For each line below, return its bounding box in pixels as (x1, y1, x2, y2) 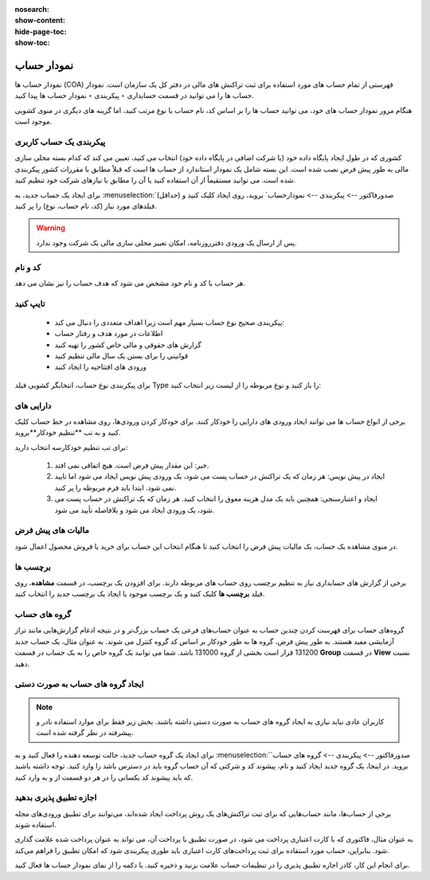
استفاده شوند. (14, 820, 57, 830)
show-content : (14, 16, 65, 25)
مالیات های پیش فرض (14, 525, 90, 536)
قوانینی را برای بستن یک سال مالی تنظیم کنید (54, 351, 189, 360)
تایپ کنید (14, 298, 45, 309)
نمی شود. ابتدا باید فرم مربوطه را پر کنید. (54, 483, 177, 492)
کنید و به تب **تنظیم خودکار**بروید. (14, 428, 121, 437)
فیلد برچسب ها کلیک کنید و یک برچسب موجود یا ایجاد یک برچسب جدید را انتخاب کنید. (14, 589, 265, 599)
